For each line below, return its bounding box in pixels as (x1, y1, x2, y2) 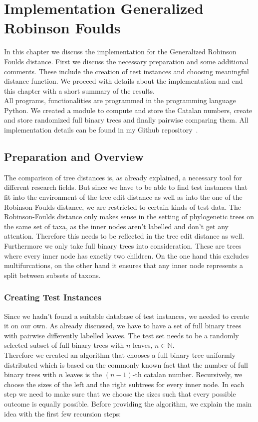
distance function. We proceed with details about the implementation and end (4, 76, 243, 86)
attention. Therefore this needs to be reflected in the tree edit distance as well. (4, 231, 245, 241)
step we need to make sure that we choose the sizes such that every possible (4, 389, 236, 399)
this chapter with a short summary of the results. (4, 85, 155, 96)
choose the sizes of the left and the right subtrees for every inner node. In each (4, 379, 245, 389)
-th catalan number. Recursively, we (132, 369, 243, 380)
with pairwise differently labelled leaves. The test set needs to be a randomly (4, 330, 239, 340)
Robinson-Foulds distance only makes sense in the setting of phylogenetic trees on (4, 211, 255, 222)
